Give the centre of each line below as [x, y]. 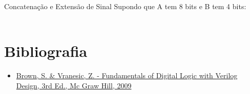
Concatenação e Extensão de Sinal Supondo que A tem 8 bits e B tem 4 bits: [125, 6]
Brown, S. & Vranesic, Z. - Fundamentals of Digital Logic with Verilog [127, 75]
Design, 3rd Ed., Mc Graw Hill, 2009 [74, 85]
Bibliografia [46, 51]
